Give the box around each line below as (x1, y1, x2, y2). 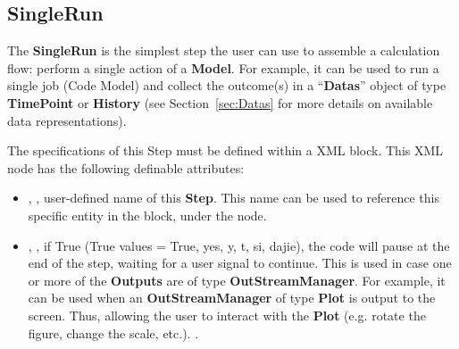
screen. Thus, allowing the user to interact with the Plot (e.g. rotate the (28, 305, 426, 324)
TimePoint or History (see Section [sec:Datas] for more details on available (7, 93, 433, 112)
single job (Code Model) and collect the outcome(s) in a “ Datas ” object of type (7, 76, 446, 95)
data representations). (7, 111, 127, 129)
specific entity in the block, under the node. (28, 205, 267, 224)
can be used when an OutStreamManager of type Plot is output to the (28, 288, 436, 307)
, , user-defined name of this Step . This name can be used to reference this (28, 188, 439, 207)
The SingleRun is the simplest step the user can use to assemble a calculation (7, 41, 440, 60)
